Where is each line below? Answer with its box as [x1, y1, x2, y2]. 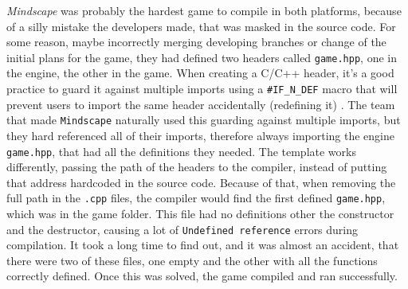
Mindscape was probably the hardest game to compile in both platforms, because [6, 2, 402, 18]
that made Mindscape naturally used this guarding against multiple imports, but [6, 111, 401, 128]
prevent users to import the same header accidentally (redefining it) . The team [6, 96, 395, 112]
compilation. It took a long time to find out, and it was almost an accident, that [6, 236, 399, 253]
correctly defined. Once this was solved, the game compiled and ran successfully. [6, 268, 398, 284]
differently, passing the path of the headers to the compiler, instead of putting [6, 158, 387, 175]
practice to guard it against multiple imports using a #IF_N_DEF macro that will [6, 80, 398, 97]
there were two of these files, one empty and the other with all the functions [6, 252, 378, 268]
